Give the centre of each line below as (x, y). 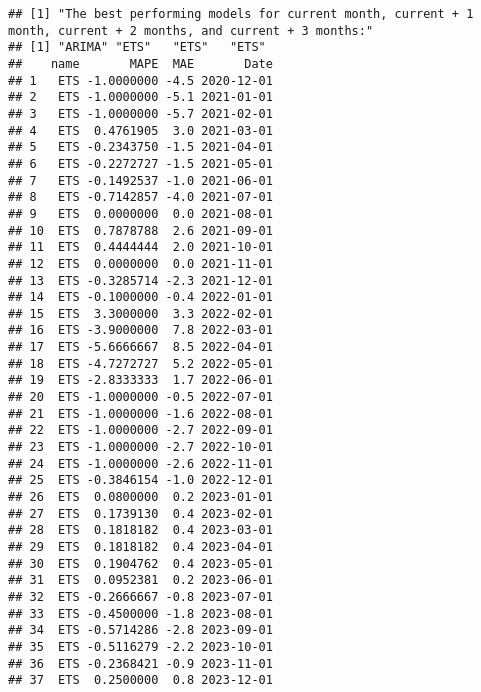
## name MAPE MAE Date (140, 63)
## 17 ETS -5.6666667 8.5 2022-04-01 (140, 347)
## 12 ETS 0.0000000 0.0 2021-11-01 (140, 263)
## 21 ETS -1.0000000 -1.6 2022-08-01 (140, 413)
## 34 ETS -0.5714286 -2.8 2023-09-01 (140, 630)
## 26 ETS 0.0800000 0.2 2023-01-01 (140, 497)
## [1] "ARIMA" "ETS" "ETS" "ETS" (137, 47)
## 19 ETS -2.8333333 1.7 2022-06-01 (140, 380)
